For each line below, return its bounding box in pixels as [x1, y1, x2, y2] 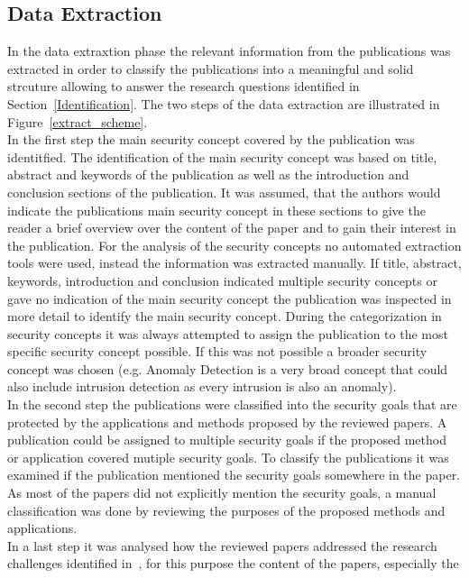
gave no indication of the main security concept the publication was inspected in [7, 289, 452, 307]
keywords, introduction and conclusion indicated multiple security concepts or [7, 271, 437, 289]
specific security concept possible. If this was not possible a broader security [7, 342, 428, 361]
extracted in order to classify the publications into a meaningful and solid [7, 59, 414, 78]
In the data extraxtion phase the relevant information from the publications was [7, 41, 451, 60]
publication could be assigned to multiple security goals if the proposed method [7, 430, 446, 449]
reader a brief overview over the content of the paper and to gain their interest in [7, 218, 456, 237]
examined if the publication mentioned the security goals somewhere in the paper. [7, 465, 461, 484]
